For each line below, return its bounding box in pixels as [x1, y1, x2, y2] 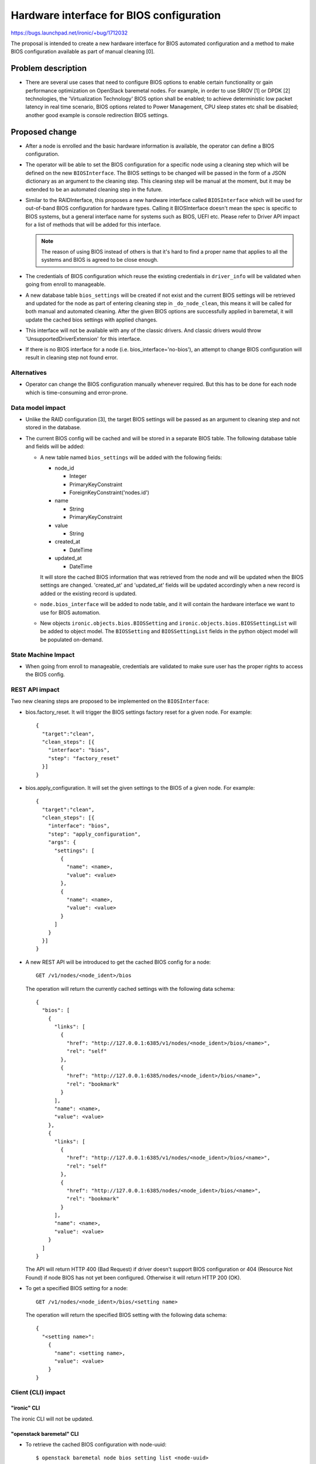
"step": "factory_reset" [47, 755, 119, 761]
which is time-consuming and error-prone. [25, 389, 128, 396]
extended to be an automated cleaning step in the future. [25, 186, 163, 193]
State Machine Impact [11, 651, 75, 659]
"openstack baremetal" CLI [11, 1430, 79, 1437]
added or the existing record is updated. [40, 590, 137, 597]
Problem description [11, 63, 87, 73]
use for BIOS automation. [40, 609, 101, 616]
